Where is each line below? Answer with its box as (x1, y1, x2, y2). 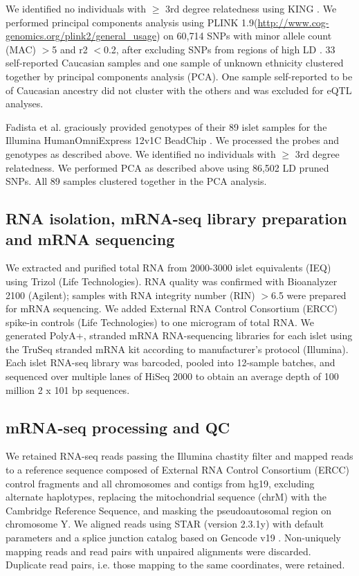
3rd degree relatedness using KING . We (165, 1, 337, 15)
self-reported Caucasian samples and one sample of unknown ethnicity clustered (6, 55, 344, 70)
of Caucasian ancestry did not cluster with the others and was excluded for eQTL (6, 82, 352, 97)
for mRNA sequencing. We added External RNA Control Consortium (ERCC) (6, 301, 338, 316)
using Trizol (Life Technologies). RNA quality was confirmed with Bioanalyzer (6, 273, 338, 288)
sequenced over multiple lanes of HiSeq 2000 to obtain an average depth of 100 (6, 369, 339, 384)
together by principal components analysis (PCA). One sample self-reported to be (6, 69, 353, 83)
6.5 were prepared (271, 287, 347, 302)
